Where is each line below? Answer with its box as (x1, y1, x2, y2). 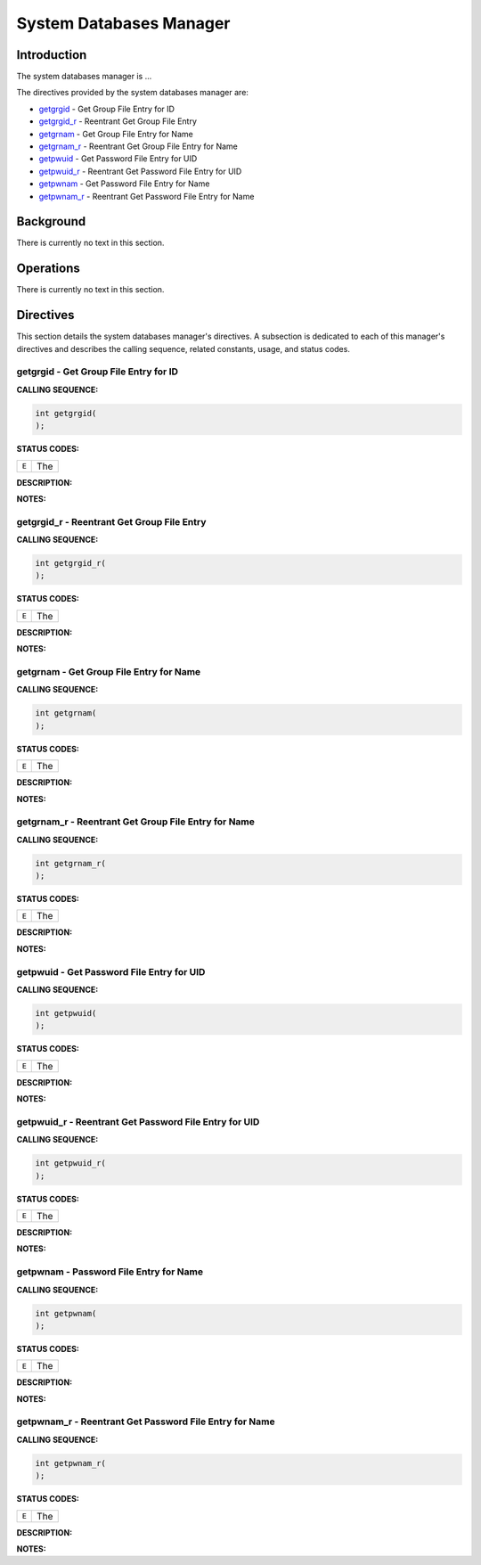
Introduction (16, 47, 87, 62)
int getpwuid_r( (35, 1159, 107, 1168)
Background (16, 214, 86, 229)
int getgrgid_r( (35, 558, 107, 569)
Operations (16, 261, 80, 276)
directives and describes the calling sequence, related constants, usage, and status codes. (16, 343, 351, 354)
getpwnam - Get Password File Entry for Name (38, 178, 210, 189)
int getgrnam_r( (35, 858, 107, 868)
